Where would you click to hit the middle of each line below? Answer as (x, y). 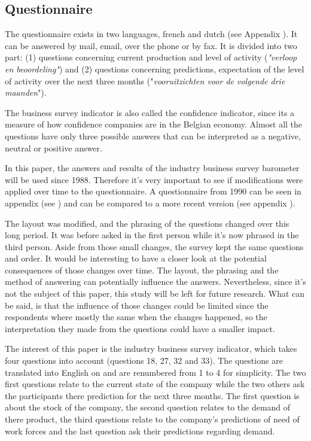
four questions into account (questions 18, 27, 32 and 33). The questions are (144, 361)
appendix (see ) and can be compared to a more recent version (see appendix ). (150, 203)
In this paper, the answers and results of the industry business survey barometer (152, 168)
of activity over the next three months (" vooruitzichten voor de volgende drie (145, 80)
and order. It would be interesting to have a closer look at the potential (136, 258)
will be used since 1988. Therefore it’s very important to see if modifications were (154, 179)
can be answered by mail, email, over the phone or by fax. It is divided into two (151, 45)
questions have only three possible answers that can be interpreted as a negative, (153, 136)
